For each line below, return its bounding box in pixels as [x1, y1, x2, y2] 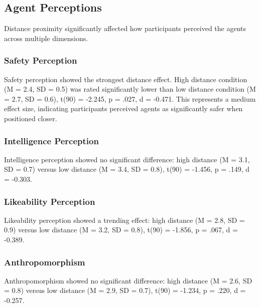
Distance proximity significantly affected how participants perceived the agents [4, 23, 246, 34]
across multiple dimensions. [4, 33, 88, 43]
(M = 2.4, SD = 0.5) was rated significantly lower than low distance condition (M [4, 84, 256, 94]
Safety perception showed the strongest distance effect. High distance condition [4, 74, 247, 84]
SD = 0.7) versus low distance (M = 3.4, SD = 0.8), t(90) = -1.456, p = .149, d [4, 164, 250, 174]
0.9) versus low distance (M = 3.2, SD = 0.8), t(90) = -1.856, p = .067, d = [4, 224, 238, 235]
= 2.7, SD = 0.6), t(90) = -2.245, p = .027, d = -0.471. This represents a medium [4, 93, 256, 104]
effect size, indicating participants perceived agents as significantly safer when [4, 103, 243, 114]
